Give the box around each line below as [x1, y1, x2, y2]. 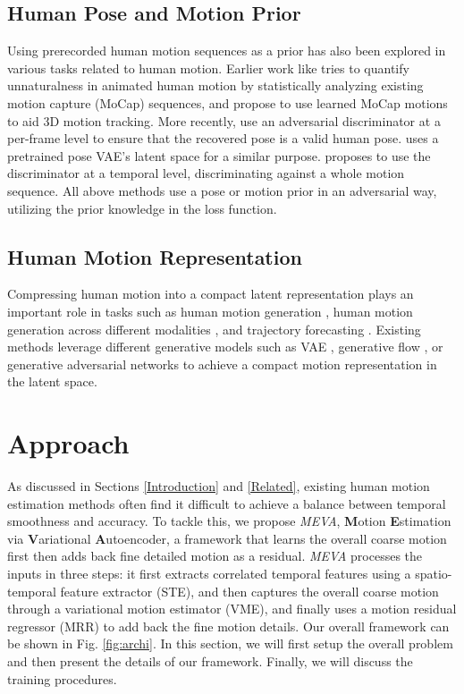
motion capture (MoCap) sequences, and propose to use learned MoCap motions [7, 93, 448, 112]
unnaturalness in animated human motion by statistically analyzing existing [7, 76, 424, 95]
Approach [7, 425, 130, 461]
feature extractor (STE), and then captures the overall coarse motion [60, 581, 439, 600]
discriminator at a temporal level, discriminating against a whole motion [7, 164, 405, 182]
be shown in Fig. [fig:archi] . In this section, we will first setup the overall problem [7, 634, 453, 653]
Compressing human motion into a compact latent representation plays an [7, 284, 414, 303]
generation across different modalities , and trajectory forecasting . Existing [7, 319, 421, 338]
